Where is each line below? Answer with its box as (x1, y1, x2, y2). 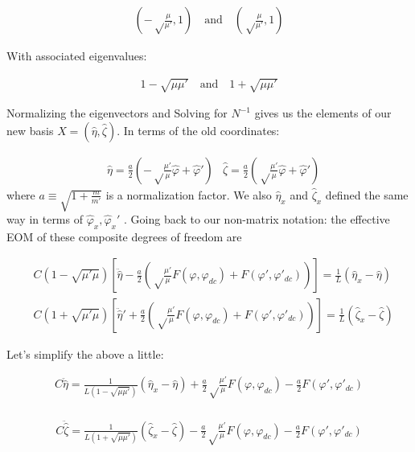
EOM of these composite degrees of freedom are (6, 228, 242, 244)
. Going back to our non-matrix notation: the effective (124, 211, 390, 228)
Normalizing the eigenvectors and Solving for (6, 105, 228, 121)
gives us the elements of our (254, 105, 392, 121)
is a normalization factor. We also (105, 186, 272, 203)
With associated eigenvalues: (6, 47, 147, 64)
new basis (6, 121, 54, 138)
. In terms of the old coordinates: (117, 121, 280, 138)
